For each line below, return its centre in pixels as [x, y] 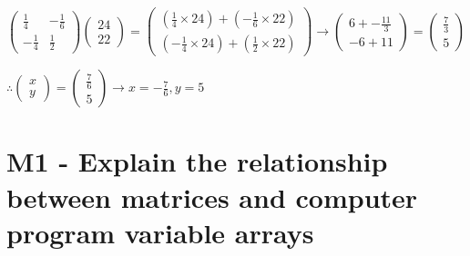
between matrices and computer [212, 197]
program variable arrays [160, 232]
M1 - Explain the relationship [197, 161]
